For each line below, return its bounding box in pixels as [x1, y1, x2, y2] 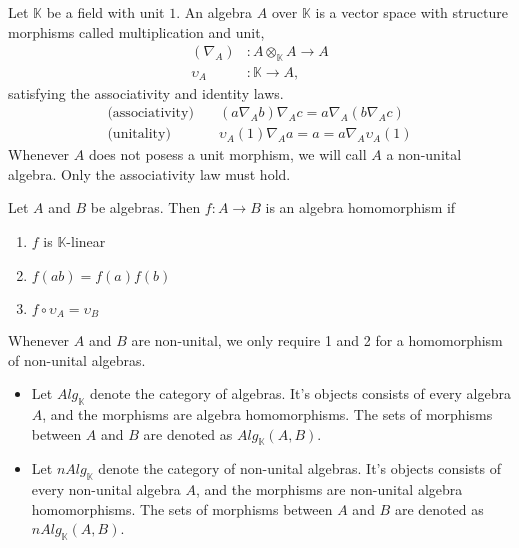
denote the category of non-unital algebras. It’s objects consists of [98, 458, 502, 479]
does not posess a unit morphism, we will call [88, 144, 367, 165]
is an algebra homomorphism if [265, 197, 456, 218]
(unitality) [107, 127, 171, 142]
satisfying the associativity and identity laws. [8, 82, 284, 103]
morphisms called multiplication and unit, [8, 21, 265, 42]
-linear [66, 230, 106, 251]
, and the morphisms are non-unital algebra [196, 479, 463, 500]
